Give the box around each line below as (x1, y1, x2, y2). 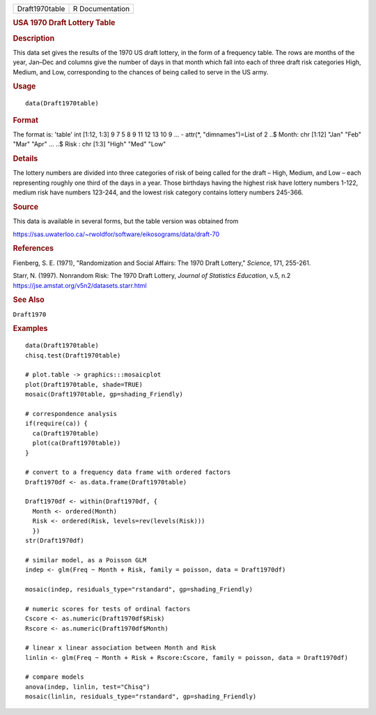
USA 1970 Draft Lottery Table (13, 18, 116, 28)
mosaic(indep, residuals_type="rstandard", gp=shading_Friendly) (25, 585, 253, 593)
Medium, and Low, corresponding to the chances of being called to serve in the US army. (13, 68, 269, 76)
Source (13, 202, 39, 212)
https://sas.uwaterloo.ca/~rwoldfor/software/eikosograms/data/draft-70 (13, 230, 220, 238)
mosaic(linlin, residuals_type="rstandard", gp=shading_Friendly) (25, 693, 257, 700)
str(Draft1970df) (25, 537, 84, 545)
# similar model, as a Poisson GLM (25, 556, 147, 564)
